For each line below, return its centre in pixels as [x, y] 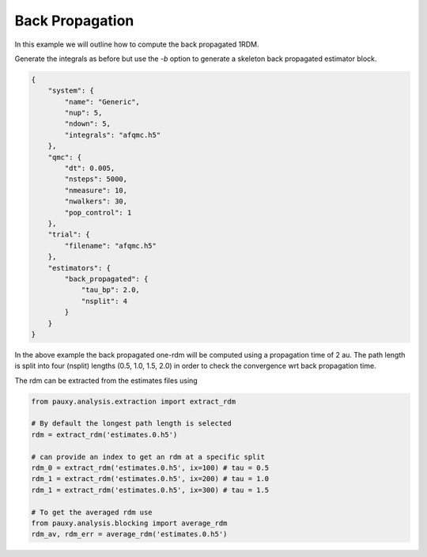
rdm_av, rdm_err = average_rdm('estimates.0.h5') [129, 534]
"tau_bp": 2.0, [110, 290]
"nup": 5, [83, 113]
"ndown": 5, [87, 124]
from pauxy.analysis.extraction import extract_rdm [134, 401]
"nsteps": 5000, [96, 179]
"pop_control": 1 [98, 212]
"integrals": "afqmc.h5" [113, 135]
